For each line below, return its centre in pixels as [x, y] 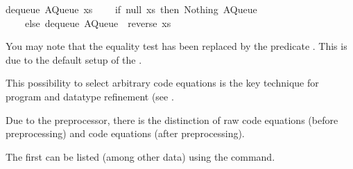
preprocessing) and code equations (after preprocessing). [125, 133]
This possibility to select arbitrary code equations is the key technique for [162, 83]
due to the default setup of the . [74, 59]
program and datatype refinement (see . [90, 96]
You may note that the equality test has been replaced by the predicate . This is [176, 46]
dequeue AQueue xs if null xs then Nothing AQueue [131, 9]
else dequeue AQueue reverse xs [98, 23]
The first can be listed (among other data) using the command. [140, 156]
